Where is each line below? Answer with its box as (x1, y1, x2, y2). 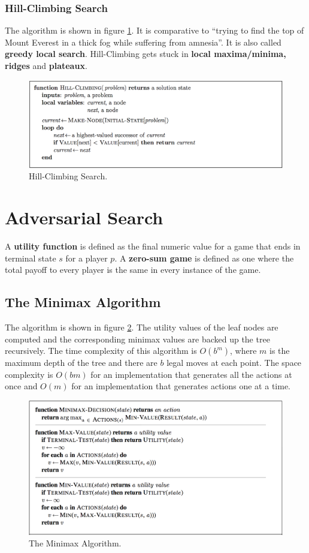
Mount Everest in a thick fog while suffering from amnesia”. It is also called (5, 35, 281, 48)
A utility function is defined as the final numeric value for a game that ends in (5, 240, 301, 253)
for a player (65, 251, 108, 264)
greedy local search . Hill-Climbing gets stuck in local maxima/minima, (5, 47, 286, 60)
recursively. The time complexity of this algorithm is (5, 344, 197, 357)
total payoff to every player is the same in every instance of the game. (5, 263, 261, 276)
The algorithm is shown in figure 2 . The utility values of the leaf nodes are (5, 321, 278, 333)
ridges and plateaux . (5, 59, 87, 71)
